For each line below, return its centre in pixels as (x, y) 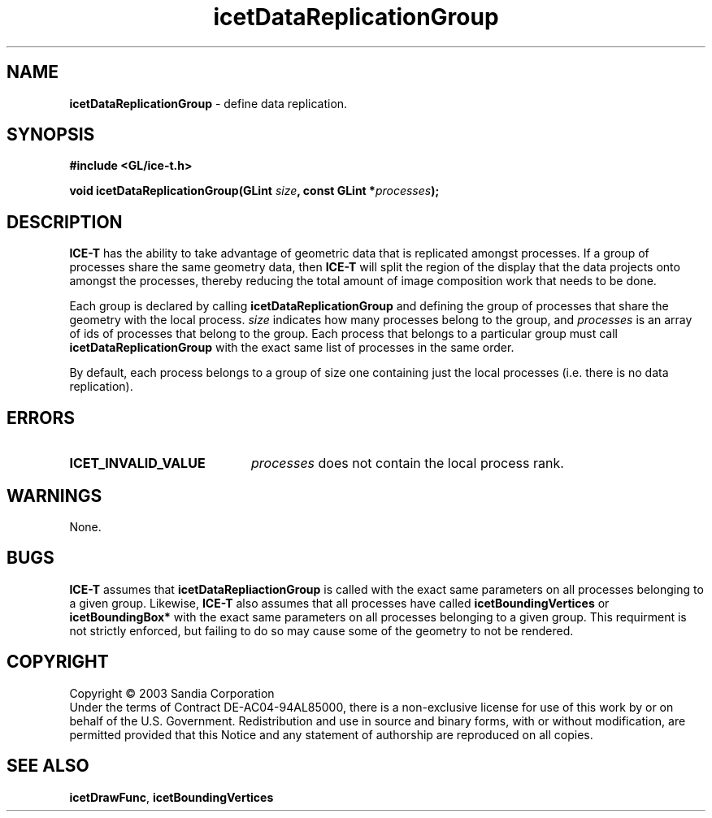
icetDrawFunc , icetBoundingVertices (171, 797)
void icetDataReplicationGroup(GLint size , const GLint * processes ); (254, 191)
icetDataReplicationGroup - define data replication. (208, 103)
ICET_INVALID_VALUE (137, 463)
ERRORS (41, 418)
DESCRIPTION (65, 222)
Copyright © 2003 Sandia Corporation (172, 693)
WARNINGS (54, 496)
